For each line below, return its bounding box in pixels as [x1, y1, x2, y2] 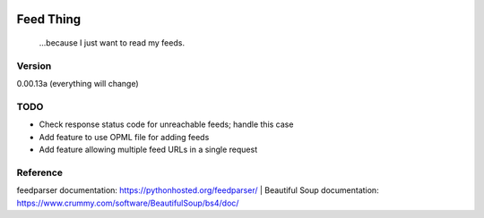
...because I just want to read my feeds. [39, 38, 186, 48]
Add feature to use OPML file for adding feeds [39, 131, 210, 142]
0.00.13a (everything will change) [16, 79, 139, 89]
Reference [16, 166, 63, 179]
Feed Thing [16, 12, 82, 27]
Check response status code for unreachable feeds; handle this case [39, 119, 294, 130]
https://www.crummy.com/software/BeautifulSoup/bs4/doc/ [16, 197, 239, 208]
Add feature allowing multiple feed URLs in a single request [39, 144, 258, 155]
